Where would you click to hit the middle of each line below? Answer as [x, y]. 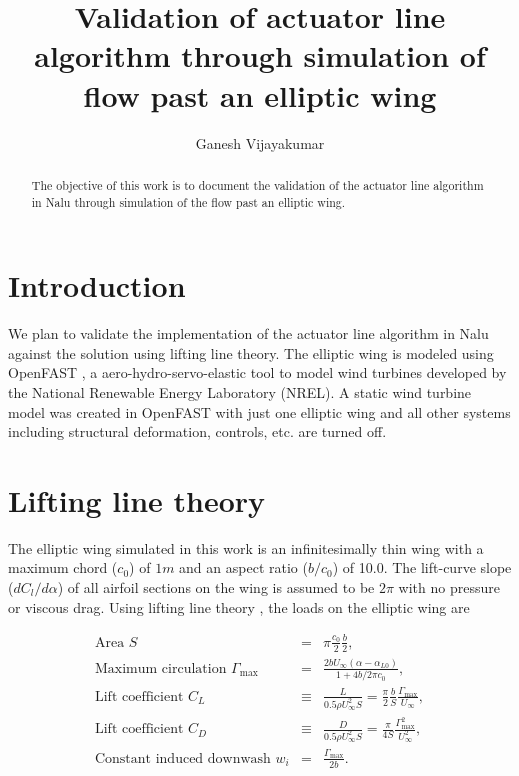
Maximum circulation [160, 668]
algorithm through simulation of [260, 55]
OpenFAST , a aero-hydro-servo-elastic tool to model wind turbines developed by [257, 372]
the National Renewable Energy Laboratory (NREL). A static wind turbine [240, 391]
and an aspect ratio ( [243, 567]
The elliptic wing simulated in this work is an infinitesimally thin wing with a [246, 547]
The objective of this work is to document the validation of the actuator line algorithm [257, 184]
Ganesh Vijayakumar [260, 142]
